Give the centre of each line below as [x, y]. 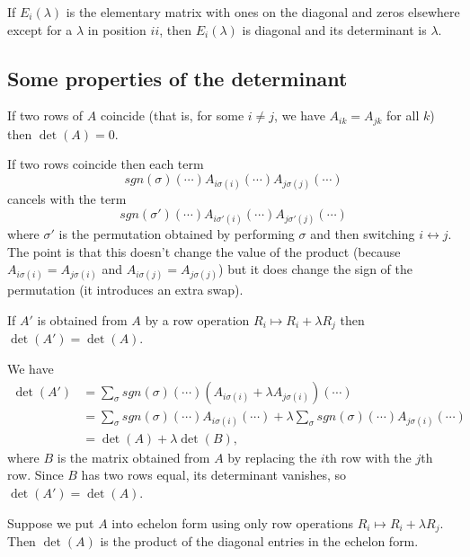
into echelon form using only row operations [232, 522]
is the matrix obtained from [133, 457]
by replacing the [272, 457]
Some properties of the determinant [177, 78]
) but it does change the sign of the [316, 269]
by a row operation [197, 319]
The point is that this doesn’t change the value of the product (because [204, 251]
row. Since [35, 475]
